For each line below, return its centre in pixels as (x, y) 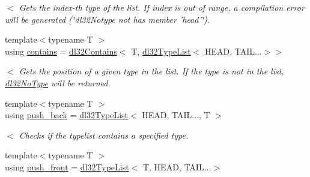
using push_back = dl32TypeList (67, 115)
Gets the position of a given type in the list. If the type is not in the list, (151, 71)
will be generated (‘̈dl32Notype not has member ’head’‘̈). (108, 19)
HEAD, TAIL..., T (176, 115)
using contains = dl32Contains (61, 51)
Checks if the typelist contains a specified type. (104, 135)
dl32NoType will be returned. (58, 82)
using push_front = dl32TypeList (67, 166)
